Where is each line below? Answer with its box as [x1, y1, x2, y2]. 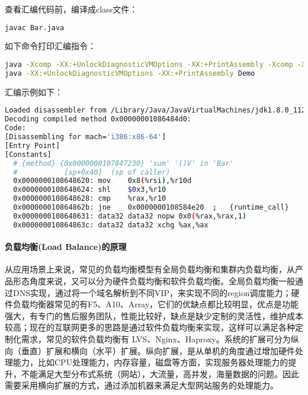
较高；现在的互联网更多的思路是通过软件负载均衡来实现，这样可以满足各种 [5, 321, 295, 333]
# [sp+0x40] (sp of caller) [13, 168, 171, 176]
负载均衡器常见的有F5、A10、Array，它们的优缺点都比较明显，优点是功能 [12, 298, 299, 310]
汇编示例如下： [5, 85, 63, 98]
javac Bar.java [5, 23, 65, 32]
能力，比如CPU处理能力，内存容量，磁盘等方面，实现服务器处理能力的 [12, 356, 288, 368]
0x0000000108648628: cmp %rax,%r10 [13, 194, 166, 203]
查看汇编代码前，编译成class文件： [5, 3, 138, 15]
